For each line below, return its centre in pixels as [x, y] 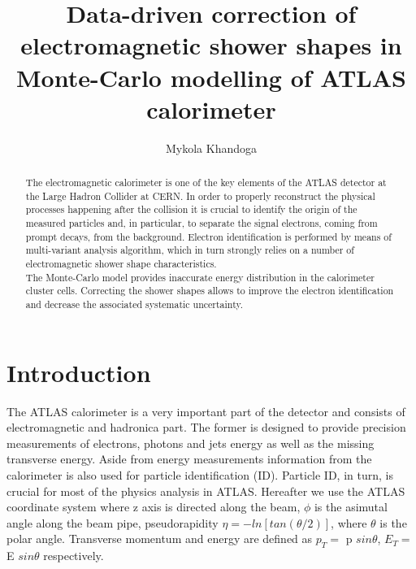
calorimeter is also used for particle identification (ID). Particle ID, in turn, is [200, 474]
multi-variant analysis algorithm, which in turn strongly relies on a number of [190, 250]
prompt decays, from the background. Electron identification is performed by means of [208, 236]
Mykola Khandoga [211, 148]
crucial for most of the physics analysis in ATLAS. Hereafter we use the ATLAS [206, 491]
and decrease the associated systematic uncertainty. [134, 304]
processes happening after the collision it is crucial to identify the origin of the [191, 209]
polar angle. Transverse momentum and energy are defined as [160, 539]
